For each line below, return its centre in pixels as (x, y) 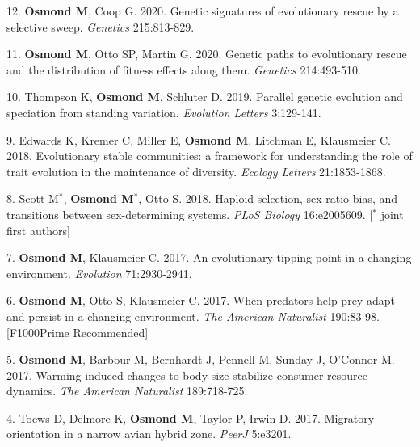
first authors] (38, 230)
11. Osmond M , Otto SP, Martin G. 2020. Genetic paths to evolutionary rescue (207, 54)
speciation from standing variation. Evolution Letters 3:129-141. (164, 112)
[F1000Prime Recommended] (78, 332)
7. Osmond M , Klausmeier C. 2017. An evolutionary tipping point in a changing (209, 257)
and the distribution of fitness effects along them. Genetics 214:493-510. (184, 69)
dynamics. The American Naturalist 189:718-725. (127, 391)
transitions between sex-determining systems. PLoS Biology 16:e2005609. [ (190, 214)
